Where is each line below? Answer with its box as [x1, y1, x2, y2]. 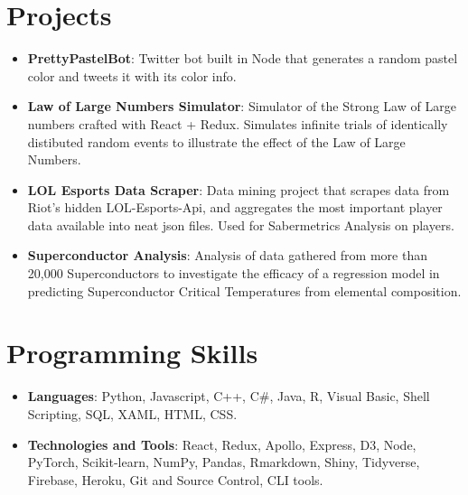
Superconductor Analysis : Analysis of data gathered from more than [27, 246, 427, 265]
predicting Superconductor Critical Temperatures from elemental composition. [27, 281, 462, 300]
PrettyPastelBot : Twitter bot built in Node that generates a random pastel [27, 49, 458, 68]
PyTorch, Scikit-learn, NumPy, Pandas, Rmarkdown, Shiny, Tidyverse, [27, 453, 420, 472]
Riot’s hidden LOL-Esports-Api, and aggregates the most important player [27, 198, 443, 217]
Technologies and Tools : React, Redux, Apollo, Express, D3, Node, [27, 434, 417, 453]
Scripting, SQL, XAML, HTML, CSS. [27, 404, 238, 423]
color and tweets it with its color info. [27, 66, 237, 85]
